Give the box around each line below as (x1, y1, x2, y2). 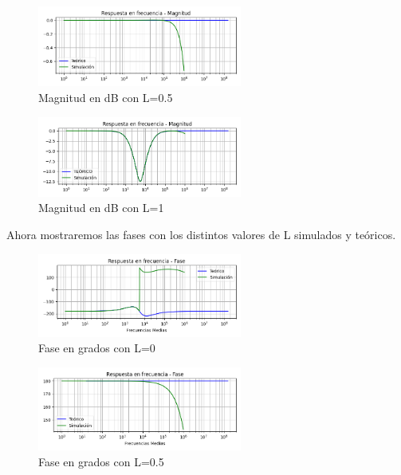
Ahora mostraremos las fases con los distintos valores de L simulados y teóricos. (6, 226, 396, 243)
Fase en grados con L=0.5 (38, 453, 164, 469)
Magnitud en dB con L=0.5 (38, 88, 173, 105)
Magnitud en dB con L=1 (38, 199, 164, 216)
